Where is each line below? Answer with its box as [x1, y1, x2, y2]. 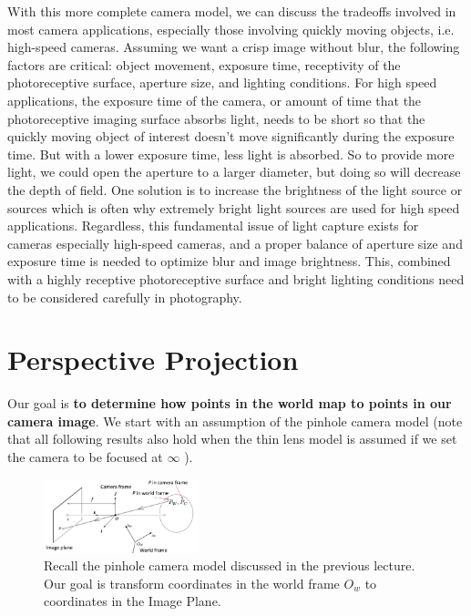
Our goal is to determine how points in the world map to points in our [7, 394, 452, 413]
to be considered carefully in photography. [7, 287, 242, 306]
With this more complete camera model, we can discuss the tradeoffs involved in [7, 2, 456, 20]
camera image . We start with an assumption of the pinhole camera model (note [7, 411, 463, 430]
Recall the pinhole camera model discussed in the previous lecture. [44, 556, 415, 575]
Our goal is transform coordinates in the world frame [44, 573, 340, 592]
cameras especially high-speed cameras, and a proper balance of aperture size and [7, 233, 463, 252]
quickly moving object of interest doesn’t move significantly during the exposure [7, 127, 455, 146]
